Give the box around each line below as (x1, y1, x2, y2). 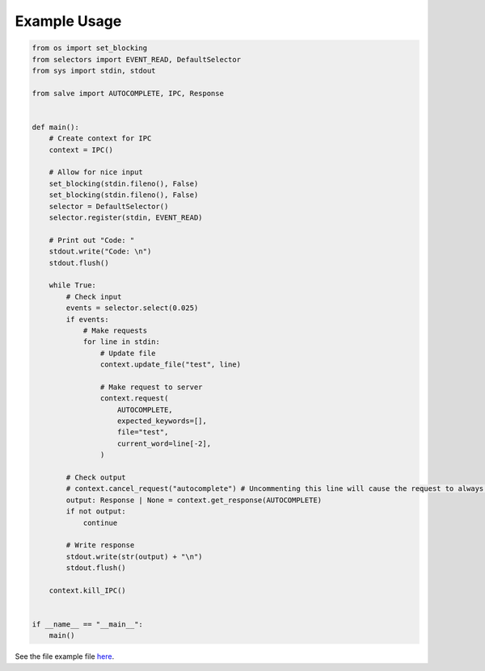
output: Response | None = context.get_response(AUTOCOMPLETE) (65, 495, 323, 505)
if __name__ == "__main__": (32, 620, 143, 629)
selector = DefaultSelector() (48, 202, 169, 211)
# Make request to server (99, 382, 203, 392)
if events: (65, 315, 109, 324)
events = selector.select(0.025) (65, 304, 199, 312)
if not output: (65, 507, 127, 516)
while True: (48, 281, 97, 290)
